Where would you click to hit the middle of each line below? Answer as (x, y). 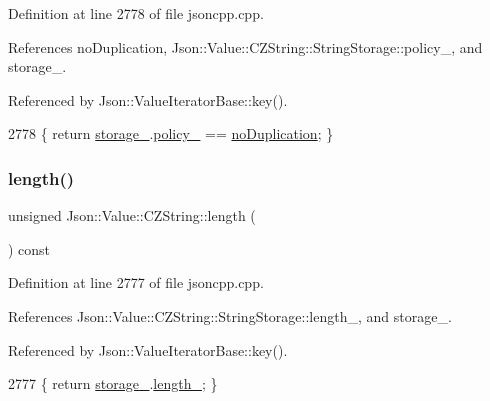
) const (29, 248)
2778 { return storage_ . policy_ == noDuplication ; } (171, 133)
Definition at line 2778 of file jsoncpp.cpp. (136, 13)
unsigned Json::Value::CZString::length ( (132, 215)
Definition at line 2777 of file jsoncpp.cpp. (136, 282)
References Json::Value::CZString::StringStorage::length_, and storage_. (230, 315)
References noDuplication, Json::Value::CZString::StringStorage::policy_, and (245, 46)
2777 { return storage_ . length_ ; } (113, 383)
